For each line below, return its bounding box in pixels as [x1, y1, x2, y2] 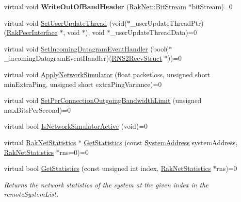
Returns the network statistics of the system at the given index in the [4, 179, 209, 189]
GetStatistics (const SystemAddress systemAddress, [83, 137, 238, 147]
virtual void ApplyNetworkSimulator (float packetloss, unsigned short [4, 69, 210, 79]
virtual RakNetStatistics [4, 137, 76, 147]
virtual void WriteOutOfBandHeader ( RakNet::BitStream [4, 1, 186, 11]
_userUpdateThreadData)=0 [110, 27, 197, 37]
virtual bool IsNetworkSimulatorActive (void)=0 [4, 121, 148, 131]
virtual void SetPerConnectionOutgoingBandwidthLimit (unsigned [4, 95, 202, 105]
